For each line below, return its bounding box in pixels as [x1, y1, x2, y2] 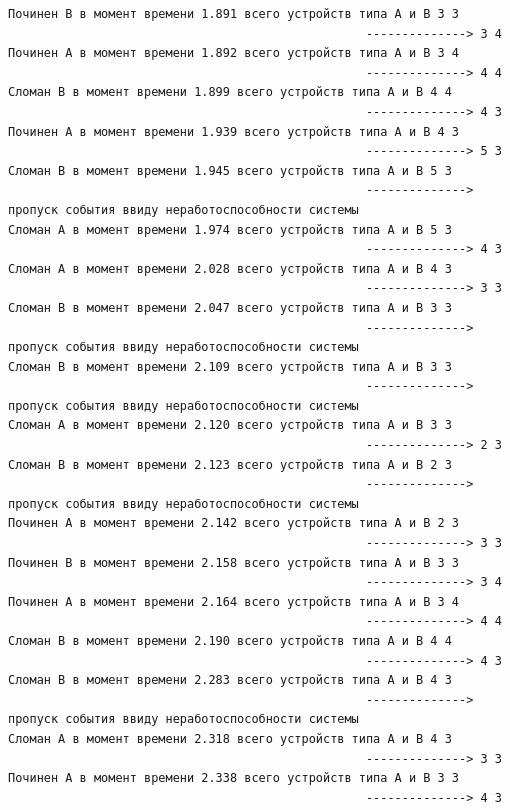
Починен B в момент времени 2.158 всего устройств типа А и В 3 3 [8, 555, 460, 570]
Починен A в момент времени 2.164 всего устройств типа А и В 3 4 [8, 594, 460, 609]
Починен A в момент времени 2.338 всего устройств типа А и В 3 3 [8, 771, 460, 786]
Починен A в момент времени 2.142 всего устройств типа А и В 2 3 [8, 516, 460, 531]
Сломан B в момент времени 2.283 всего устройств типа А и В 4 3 [8, 673, 452, 688]
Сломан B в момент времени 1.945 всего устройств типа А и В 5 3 [8, 163, 452, 178]
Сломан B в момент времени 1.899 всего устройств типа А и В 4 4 [8, 85, 452, 100]
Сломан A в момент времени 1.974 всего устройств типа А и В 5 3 [8, 222, 452, 237]
